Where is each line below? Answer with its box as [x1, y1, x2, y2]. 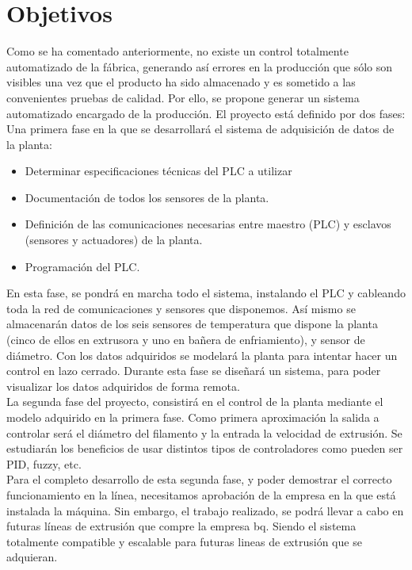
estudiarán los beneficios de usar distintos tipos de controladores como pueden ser [6, 440, 403, 457]
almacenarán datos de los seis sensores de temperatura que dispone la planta [6, 316, 378, 332]
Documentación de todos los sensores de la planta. [25, 189, 269, 205]
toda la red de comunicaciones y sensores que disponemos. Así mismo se [6, 300, 356, 316]
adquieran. [6, 549, 58, 565]
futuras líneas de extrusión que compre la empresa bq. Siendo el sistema [6, 518, 357, 534]
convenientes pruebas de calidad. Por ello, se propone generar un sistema [6, 89, 360, 105]
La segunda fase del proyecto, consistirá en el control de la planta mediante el [6, 393, 383, 410]
